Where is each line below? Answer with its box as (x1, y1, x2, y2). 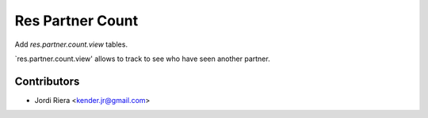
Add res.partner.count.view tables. (14, 40, 128, 49)
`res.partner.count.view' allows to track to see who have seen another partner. (14, 54, 270, 63)
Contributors (14, 74, 80, 88)
